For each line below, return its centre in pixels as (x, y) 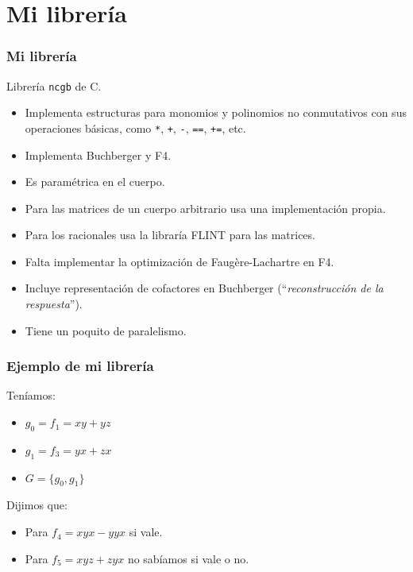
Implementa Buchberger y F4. (98, 155)
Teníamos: (31, 395)
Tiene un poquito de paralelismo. (106, 330)
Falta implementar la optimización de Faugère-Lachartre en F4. (179, 261)
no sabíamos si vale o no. (188, 558)
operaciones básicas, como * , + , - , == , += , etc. (135, 128)
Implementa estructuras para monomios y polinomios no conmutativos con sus (216, 112)
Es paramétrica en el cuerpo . (95, 182)
